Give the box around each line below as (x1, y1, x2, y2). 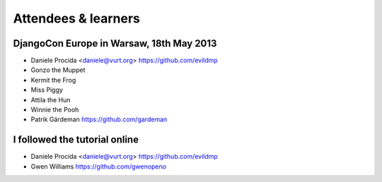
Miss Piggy (30, 85, 64, 95)
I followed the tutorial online (13, 134, 139, 146)
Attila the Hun (30, 95, 71, 104)
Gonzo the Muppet (30, 66, 86, 74)
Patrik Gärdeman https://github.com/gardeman (30, 115, 168, 123)
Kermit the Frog (30, 75, 76, 84)
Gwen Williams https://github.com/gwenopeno (30, 162, 166, 171)
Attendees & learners (13, 11, 141, 26)
